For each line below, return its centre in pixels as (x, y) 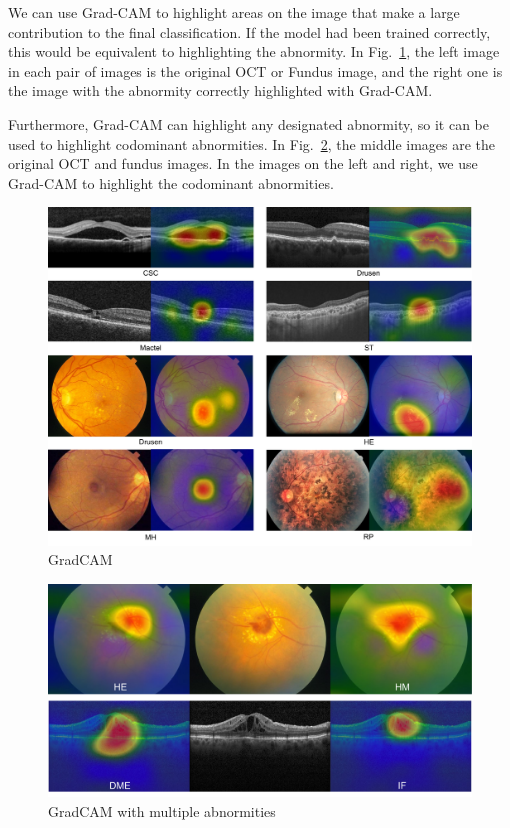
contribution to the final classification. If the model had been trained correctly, (249, 31)
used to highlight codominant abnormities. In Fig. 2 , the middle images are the (252, 143)
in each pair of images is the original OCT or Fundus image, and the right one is (255, 70)
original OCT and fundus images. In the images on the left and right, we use (243, 163)
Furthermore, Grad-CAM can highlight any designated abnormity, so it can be (248, 123)
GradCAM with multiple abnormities (162, 811)
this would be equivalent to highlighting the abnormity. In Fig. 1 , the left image (254, 51)
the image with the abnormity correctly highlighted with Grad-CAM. (220, 90)
